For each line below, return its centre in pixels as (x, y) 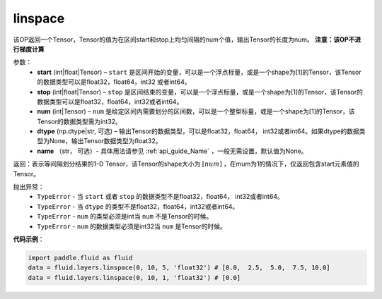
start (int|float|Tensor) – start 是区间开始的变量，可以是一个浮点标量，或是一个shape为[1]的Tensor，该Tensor (199, 72)
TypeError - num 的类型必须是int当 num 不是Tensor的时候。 (125, 216)
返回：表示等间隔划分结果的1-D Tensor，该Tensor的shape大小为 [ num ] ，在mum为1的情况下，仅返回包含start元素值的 (186, 164)
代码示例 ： (29, 239)
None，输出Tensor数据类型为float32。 (105, 141)
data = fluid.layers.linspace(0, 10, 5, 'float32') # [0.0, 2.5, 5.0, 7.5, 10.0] (179, 268)
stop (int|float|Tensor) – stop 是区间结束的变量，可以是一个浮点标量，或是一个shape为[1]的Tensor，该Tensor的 (200, 92)
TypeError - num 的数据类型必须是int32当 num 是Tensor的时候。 (132, 226)
